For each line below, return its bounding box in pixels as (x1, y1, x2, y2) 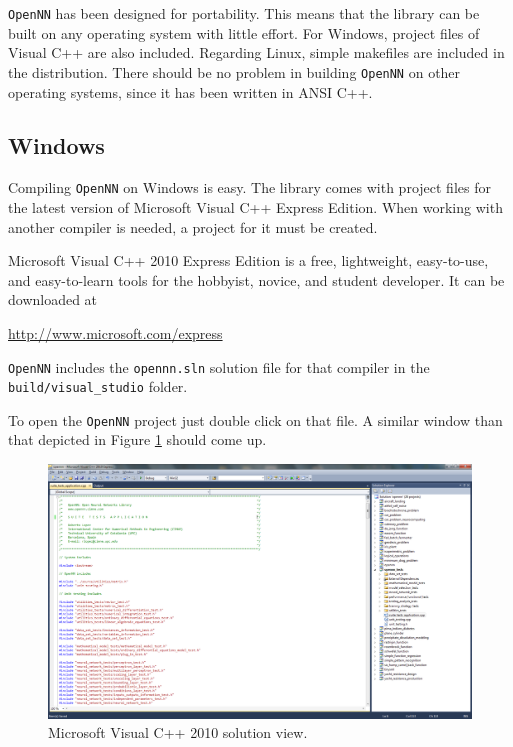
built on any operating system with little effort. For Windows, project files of (8, 22, 480, 43)
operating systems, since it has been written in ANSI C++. (8, 81, 373, 102)
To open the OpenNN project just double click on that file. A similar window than (8, 409, 503, 430)
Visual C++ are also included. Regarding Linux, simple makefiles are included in (8, 42, 505, 63)
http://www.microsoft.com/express (8, 322, 223, 343)
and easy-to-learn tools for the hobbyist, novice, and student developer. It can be (8, 269, 505, 290)
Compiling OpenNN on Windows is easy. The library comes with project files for (8, 177, 491, 198)
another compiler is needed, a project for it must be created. (8, 216, 378, 237)
